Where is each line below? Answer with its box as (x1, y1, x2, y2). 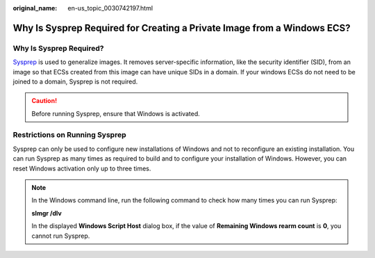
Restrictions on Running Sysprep (12, 130, 126, 140)
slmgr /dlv (31, 209, 62, 217)
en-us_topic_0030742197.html (67, 4, 153, 12)
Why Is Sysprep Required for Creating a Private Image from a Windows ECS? (12, 22, 351, 34)
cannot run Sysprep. (31, 232, 90, 240)
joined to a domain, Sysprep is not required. (12, 77, 138, 86)
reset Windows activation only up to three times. (12, 164, 151, 172)
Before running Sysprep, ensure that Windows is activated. (31, 109, 201, 118)
